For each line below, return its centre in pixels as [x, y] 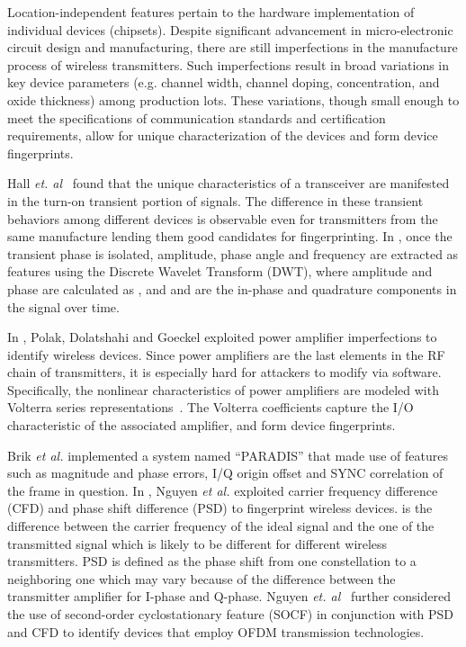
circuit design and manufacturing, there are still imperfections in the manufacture [233, 47]
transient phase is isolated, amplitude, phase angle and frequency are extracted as [233, 253]
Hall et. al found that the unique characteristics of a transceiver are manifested [229, 183]
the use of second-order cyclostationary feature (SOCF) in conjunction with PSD [231, 614]
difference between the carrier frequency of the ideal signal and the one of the [221, 526]
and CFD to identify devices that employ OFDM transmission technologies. [216, 631]
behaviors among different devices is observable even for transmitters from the [223, 218]
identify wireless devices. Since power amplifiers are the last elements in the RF [226, 354]
